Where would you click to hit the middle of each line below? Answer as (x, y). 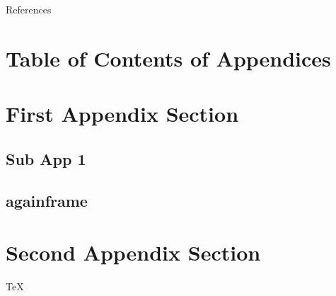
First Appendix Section (122, 114)
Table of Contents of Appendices (168, 58)
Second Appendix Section (133, 252)
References (29, 9)
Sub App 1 (46, 158)
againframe (47, 200)
